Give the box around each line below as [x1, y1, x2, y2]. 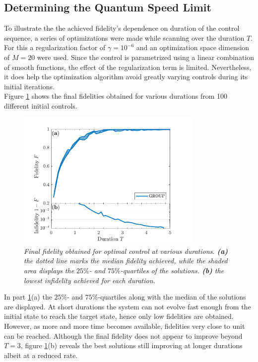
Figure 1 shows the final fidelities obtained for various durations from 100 [4, 91, 227, 101]
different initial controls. [4, 100, 77, 111]
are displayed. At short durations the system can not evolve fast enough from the [4, 301, 251, 311]
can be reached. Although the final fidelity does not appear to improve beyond [4, 330, 243, 341]
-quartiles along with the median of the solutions [98, 292, 246, 302]
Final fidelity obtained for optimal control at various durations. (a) [24, 245, 228, 256]
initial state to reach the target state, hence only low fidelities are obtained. [4, 311, 234, 321]
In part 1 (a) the [4, 292, 52, 302]
